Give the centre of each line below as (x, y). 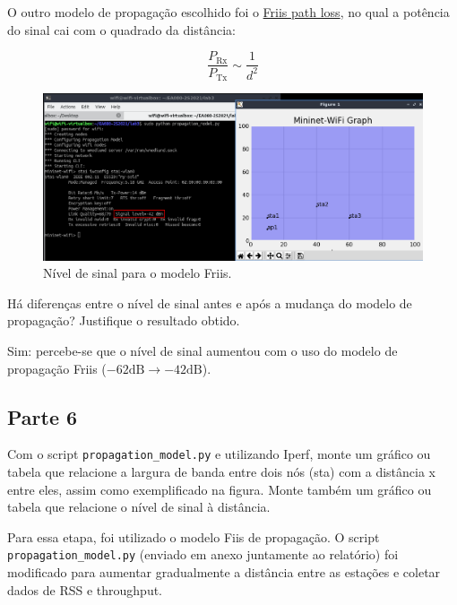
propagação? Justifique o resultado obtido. (124, 320)
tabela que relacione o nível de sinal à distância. (139, 507)
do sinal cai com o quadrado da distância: (121, 29)
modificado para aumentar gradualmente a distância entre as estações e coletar (224, 572)
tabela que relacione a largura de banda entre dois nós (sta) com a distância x (222, 472)
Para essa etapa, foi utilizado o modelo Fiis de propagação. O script (194, 536)
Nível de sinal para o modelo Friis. (138, 273)
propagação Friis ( (57, 368)
